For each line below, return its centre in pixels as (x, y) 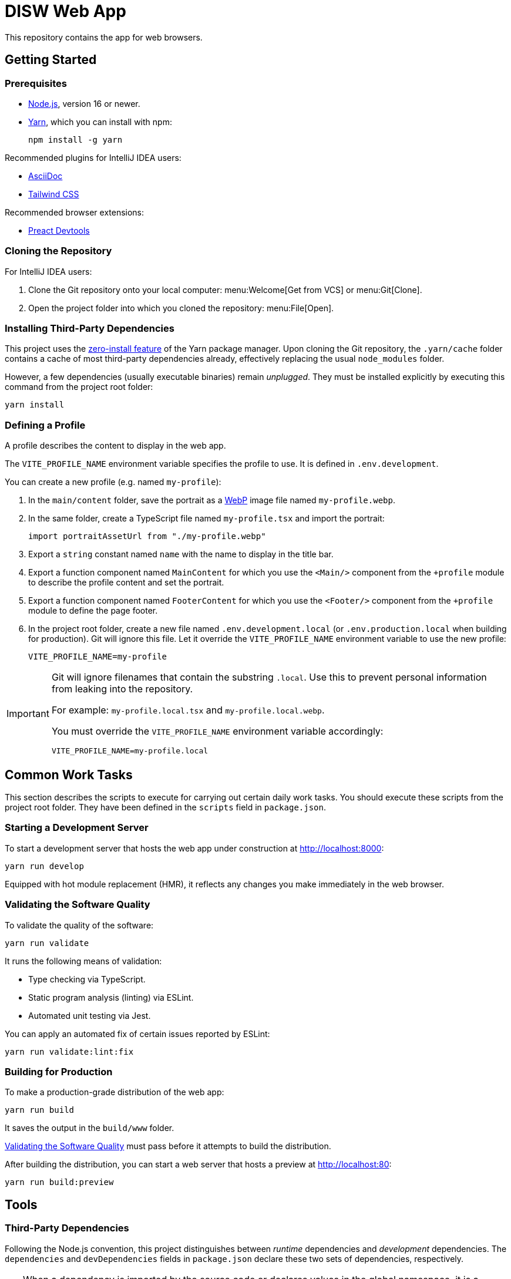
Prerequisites (36, 83)
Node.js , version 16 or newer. (84, 103)
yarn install (35, 405)
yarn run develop (44, 866)
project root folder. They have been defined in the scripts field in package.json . (166, 807)
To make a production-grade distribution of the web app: (115, 1092)
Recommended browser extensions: (75, 212)
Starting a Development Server (77, 828)
